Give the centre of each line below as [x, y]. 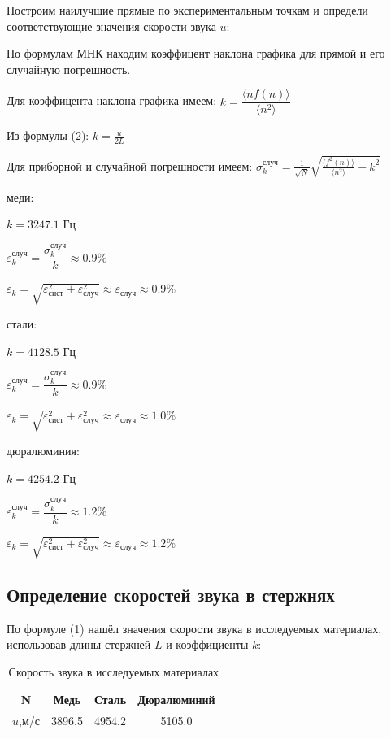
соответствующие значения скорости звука [111, 26]
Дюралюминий [176, 700]
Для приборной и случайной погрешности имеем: [130, 165]
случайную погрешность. [69, 69]
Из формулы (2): [48, 135]
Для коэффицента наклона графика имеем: [112, 100]
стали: [22, 324]
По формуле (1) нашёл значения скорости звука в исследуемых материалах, [194, 628]
